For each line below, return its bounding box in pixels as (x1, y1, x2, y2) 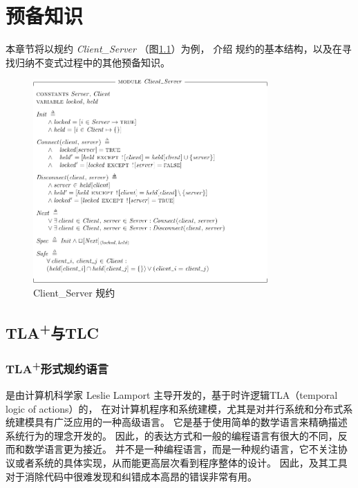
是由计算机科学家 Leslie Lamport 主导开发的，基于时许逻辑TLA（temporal (6, 388, 338, 402)
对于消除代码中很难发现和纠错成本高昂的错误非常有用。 (6, 469, 257, 483)
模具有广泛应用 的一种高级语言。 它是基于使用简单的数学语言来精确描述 (24, 415, 348, 429)
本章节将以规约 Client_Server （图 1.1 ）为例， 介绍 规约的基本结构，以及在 (6, 41, 342, 56)
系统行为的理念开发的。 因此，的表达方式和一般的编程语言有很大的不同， (6, 428, 338, 442)
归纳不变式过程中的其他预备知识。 (15, 55, 170, 69)
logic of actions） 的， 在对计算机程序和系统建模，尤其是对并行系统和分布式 (6, 401, 343, 415)
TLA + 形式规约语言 (6, 359, 109, 377)
